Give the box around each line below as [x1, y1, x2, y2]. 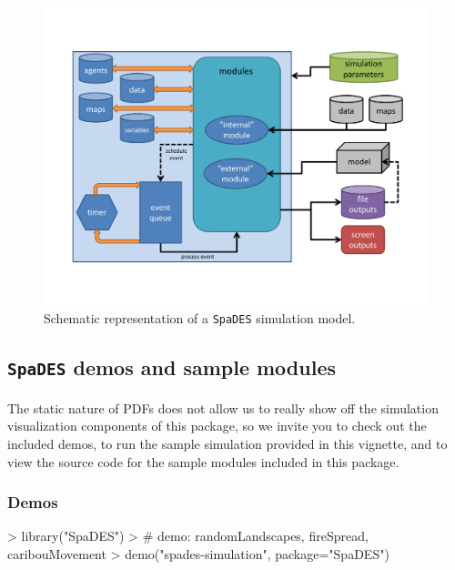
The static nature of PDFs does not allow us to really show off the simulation [7, 398, 439, 417]
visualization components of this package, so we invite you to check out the [7, 416, 427, 435]
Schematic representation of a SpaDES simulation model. [44, 309, 356, 328]
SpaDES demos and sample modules [7, 353, 337, 382]
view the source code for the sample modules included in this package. [7, 452, 399, 471]
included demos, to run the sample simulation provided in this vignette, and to [7, 433, 448, 453]
